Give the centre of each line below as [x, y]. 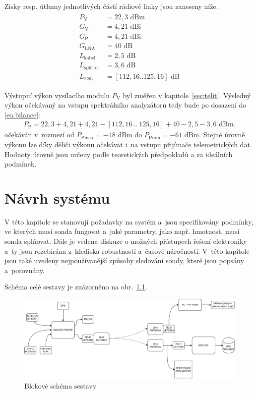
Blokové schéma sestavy [61, 386]
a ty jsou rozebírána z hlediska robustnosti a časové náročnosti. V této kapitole [127, 251]
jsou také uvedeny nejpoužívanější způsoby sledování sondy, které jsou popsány [124, 260]
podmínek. [21, 164]
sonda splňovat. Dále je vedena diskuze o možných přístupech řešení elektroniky [126, 241]
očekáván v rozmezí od [39, 135]
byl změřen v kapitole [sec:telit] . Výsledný [187, 95]
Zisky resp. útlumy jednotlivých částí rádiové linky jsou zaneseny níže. [111, 6]
